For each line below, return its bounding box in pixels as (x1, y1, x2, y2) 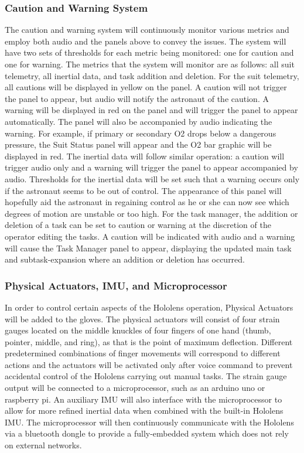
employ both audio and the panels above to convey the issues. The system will (5, 35, 286, 47)
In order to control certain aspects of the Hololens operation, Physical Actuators (5, 301, 293, 313)
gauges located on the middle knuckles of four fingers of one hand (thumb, (5, 324, 271, 336)
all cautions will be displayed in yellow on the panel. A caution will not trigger (5, 81, 287, 93)
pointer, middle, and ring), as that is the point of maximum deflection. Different (5, 335, 293, 348)
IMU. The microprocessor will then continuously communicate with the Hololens (5, 415, 294, 428)
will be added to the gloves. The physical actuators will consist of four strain (5, 312, 280, 325)
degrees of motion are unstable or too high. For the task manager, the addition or (5, 207, 298, 219)
